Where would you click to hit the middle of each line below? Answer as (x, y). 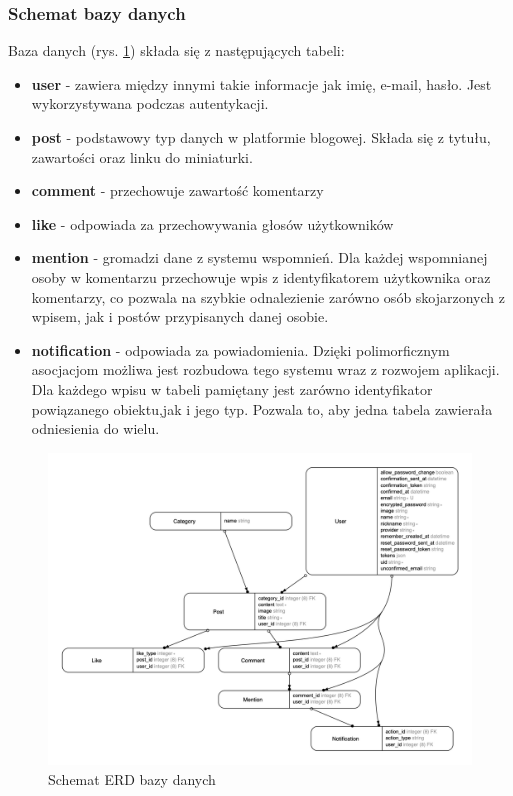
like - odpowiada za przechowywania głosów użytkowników (212, 223)
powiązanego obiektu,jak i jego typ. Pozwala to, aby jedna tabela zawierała (262, 408)
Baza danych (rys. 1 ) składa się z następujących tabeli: (176, 50)
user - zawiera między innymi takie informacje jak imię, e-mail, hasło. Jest (261, 83)
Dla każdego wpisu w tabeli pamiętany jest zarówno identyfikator (232, 388)
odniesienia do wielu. (95, 428)
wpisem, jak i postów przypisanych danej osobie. (180, 316)
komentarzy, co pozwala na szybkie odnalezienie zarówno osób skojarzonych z (268, 296)
